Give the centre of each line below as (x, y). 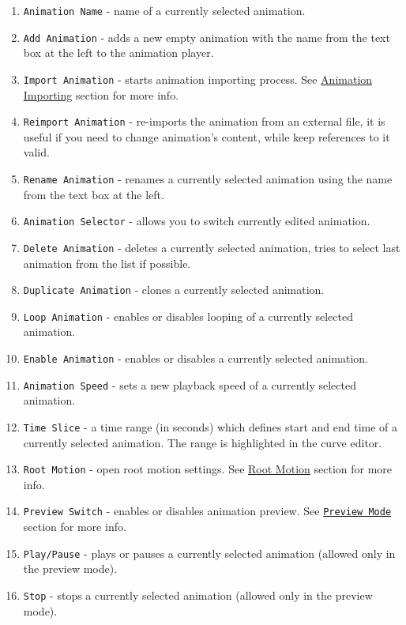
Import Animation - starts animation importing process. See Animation (198, 79)
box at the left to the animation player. (118, 53)
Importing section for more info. (101, 94)
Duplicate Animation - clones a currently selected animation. (174, 290)
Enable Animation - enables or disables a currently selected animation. (195, 358)
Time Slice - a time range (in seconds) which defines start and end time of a (211, 426)
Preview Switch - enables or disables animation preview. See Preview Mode (207, 511)
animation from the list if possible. (107, 263)
